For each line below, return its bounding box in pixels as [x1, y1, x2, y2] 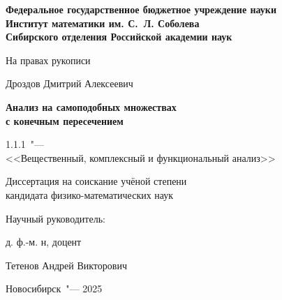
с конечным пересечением [6, 113, 124, 128]
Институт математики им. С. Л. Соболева [6, 15, 200, 30]
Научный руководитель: [6, 211, 105, 225]
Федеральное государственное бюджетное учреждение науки [6, 2, 276, 16]
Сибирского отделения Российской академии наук [6, 29, 232, 44]
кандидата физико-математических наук [6, 187, 174, 202]
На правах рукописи [6, 52, 91, 67]
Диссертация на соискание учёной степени [6, 174, 187, 188]
